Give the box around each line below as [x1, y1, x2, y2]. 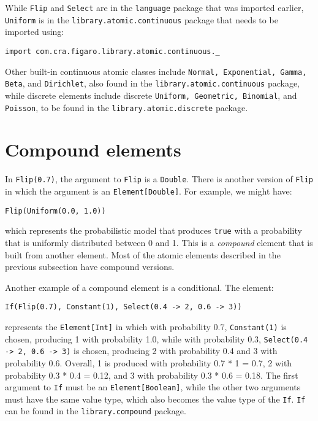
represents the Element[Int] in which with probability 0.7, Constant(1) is [5, 320, 287, 333]
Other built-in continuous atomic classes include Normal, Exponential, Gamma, [5, 64, 307, 77]
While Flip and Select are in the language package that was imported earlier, [5, 1, 304, 14]
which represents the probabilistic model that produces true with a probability [5, 224, 302, 237]
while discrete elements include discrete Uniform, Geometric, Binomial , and [5, 88, 297, 101]
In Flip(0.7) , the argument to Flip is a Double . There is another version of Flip [5, 172, 313, 185]
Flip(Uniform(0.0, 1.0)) [5, 206, 106, 215]
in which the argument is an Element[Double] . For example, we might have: [5, 184, 292, 197]
